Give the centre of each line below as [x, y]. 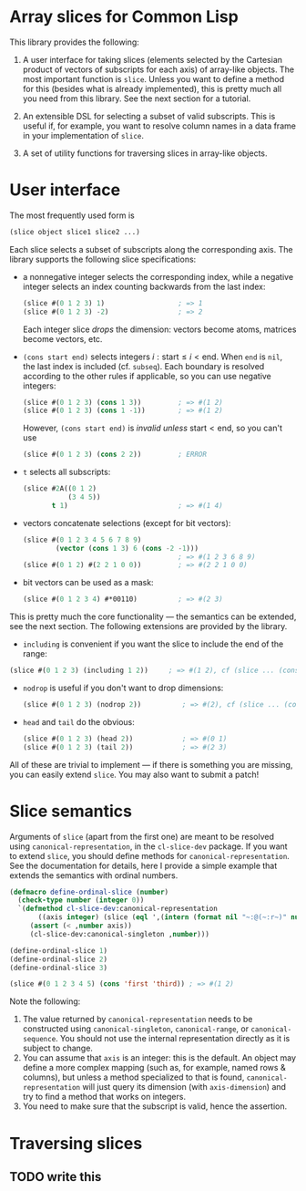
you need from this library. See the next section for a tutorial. [137, 98]
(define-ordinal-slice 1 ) [58, 950]
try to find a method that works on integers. [104, 1097]
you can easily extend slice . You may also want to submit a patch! [134, 774]
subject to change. [58, 1048]
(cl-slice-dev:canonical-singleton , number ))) [119, 934]
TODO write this [56, 1177]
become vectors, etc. [62, 338]
